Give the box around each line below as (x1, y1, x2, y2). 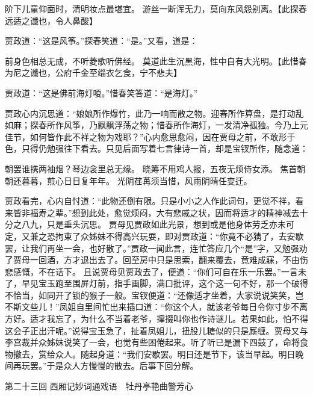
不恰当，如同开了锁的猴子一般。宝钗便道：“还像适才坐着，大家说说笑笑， (5, 288, 296, 301)
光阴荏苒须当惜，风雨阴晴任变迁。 (117, 174, 252, 187)
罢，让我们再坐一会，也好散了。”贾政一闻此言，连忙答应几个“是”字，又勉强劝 (5, 241, 308, 254)
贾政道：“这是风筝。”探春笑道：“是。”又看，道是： (5, 34, 198, 47)
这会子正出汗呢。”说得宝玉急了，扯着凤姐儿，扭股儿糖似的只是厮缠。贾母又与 (5, 324, 308, 336)
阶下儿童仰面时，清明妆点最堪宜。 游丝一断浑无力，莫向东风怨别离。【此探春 (5, 2, 307, 14)
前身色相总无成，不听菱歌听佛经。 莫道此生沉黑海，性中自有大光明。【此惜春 (5, 54, 307, 67)
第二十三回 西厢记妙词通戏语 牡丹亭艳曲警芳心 (5, 380, 193, 392)
